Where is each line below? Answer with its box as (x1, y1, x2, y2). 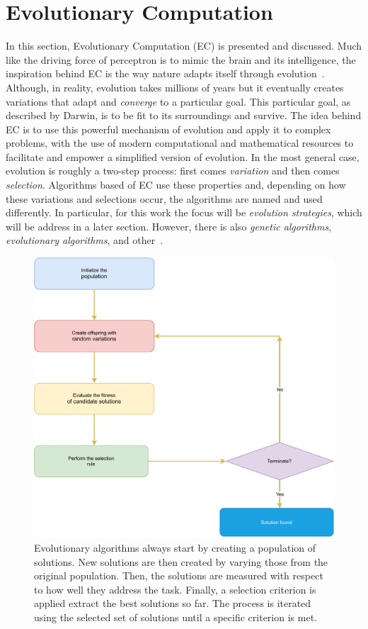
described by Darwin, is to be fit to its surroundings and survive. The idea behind (6, 108, 362, 123)
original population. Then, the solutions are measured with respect (34, 568, 323, 583)
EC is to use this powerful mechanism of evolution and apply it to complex (6, 121, 331, 136)
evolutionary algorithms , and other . (6, 233, 163, 247)
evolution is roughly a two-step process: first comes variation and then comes (6, 163, 340, 178)
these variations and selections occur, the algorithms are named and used (6, 191, 323, 206)
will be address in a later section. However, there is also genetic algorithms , (6, 218, 332, 233)
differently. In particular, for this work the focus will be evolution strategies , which (6, 205, 362, 220)
